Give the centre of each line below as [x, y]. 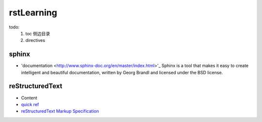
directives [35, 41]
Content [29, 98]
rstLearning [33, 13]
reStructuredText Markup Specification [60, 111]
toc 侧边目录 [38, 33]
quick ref [30, 104]
